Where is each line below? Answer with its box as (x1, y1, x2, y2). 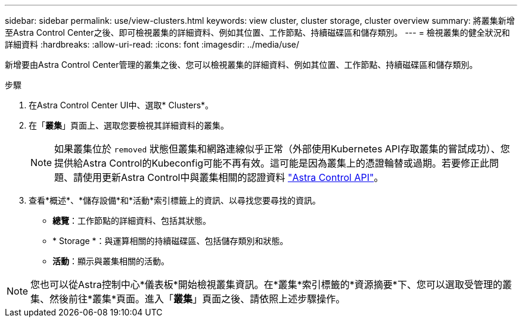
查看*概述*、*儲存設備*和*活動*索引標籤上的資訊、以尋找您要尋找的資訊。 (29, 195, 321, 205)
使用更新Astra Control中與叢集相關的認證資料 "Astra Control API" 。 (83, 171, 384, 183)
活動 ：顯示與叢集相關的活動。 (52, 256, 169, 266)
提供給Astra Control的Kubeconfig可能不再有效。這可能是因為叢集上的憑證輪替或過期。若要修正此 (54, 157, 490, 169)
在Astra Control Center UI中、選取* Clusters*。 (29, 100, 214, 110)
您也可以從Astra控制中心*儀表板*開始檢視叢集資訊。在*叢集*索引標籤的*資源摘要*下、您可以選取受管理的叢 (30, 279, 512, 290)
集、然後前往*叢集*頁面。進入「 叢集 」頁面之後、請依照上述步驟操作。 (30, 293, 346, 305)
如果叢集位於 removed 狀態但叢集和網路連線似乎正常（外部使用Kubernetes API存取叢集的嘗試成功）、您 (54, 143, 510, 155)
